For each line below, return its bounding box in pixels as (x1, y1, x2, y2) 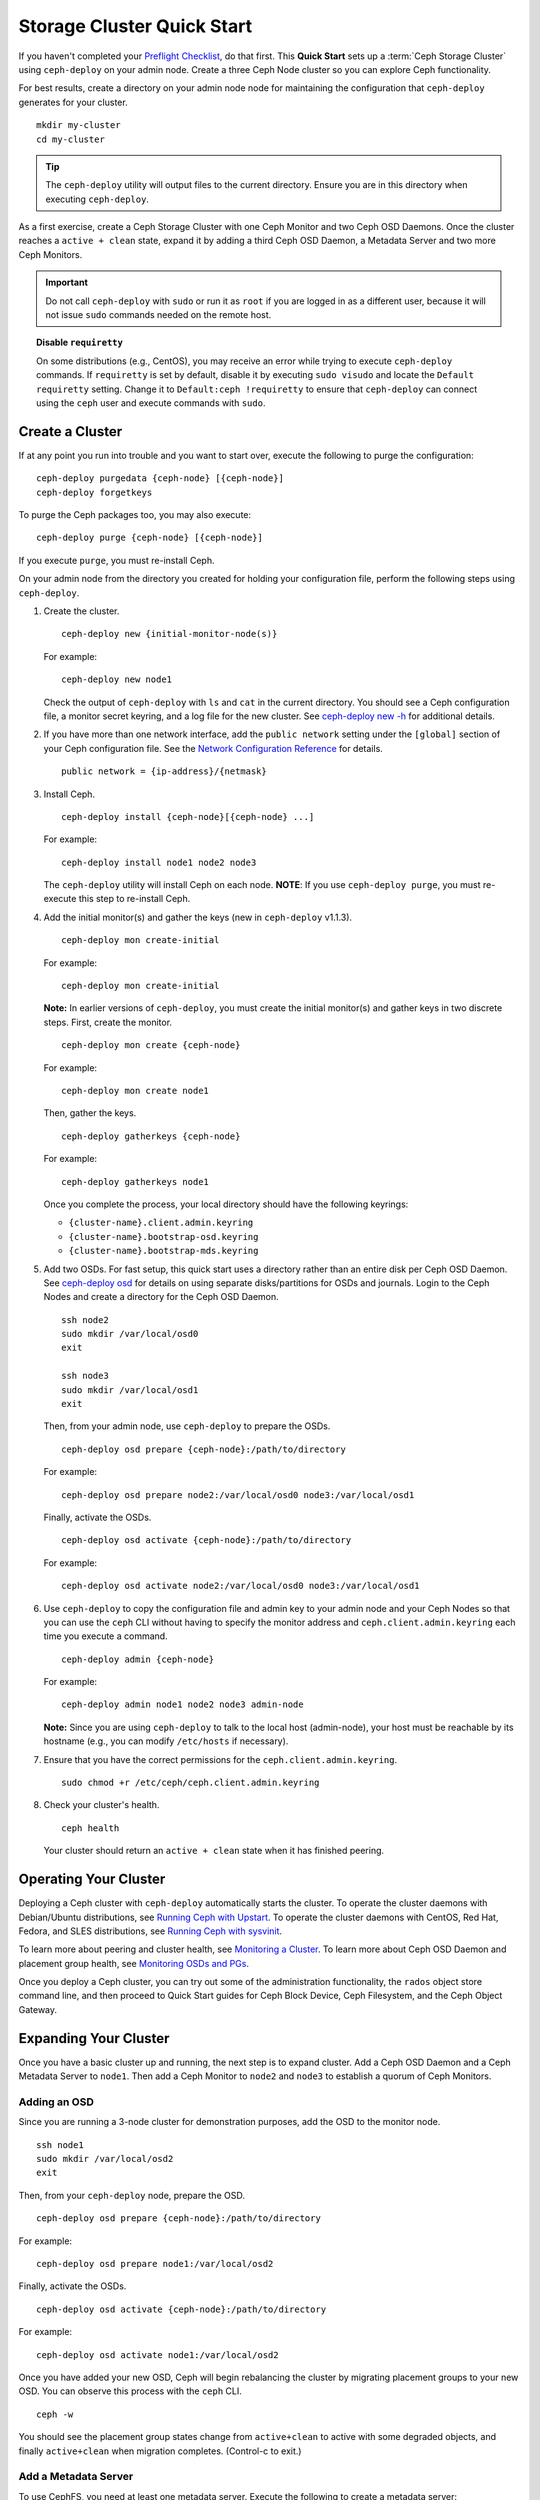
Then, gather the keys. (43, 1107, 137, 1119)
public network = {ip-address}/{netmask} (61, 766, 267, 777)
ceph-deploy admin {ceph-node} (61, 1653, 215, 1665)
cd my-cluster (36, 133, 105, 145)
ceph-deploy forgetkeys (36, 486, 153, 498)
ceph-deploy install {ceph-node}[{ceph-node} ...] (61, 811, 315, 822)
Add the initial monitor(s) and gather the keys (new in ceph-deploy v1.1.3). (43, 911, 353, 923)
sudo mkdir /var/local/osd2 (36, 2153, 174, 2165)
